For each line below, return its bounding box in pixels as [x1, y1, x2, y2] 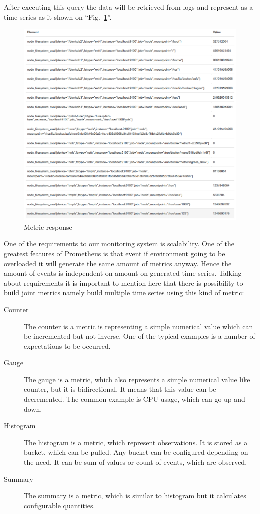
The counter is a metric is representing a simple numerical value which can [24, 321, 253, 331]
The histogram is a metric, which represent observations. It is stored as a [24, 437, 248, 447]
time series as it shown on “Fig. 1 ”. [4, 11, 112, 22]
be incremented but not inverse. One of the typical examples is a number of [24, 331, 255, 341]
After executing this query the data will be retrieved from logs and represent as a [4, 2, 253, 12]
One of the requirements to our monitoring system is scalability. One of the [4, 238, 234, 249]
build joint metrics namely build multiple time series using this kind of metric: [4, 287, 244, 298]
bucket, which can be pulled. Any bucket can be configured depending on [24, 447, 248, 457]
